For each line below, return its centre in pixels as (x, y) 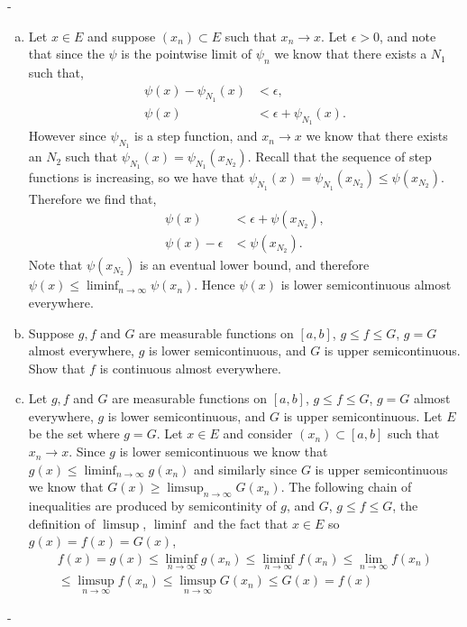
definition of (62, 523)
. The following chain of (346, 487)
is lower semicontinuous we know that (224, 452)
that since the (66, 54)
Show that (57, 368)
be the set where (74, 433)
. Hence (215, 285)
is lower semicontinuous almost (366, 285)
